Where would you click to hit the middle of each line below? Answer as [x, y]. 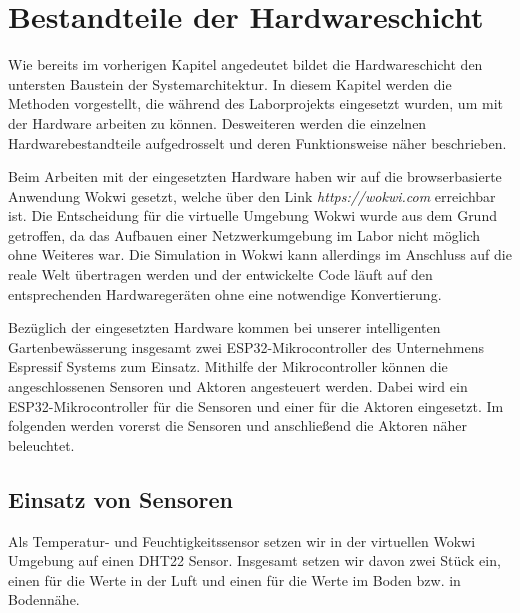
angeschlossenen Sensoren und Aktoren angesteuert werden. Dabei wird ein [238, 386]
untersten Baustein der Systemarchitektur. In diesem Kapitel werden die [230, 83]
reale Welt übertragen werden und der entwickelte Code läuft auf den [220, 274]
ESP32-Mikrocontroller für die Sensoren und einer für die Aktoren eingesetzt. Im [256, 405]
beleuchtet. [41, 444]
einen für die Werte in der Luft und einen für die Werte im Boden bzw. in [234, 579]
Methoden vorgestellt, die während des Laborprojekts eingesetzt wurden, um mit [255, 103]
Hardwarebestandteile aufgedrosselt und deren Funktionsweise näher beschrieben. [257, 142]
